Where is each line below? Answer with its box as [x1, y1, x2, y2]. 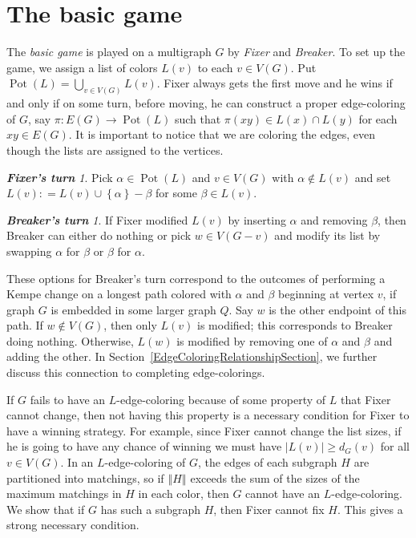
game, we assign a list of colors [6, 59, 158, 75]
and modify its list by [274, 227, 381, 244]
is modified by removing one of [176, 332, 328, 349]
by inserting [228, 211, 286, 228]
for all [380, 438, 410, 455]
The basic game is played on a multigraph [6, 43, 212, 60]
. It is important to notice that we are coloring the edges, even [68, 126, 375, 143]
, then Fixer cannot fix [213, 500, 325, 517]
